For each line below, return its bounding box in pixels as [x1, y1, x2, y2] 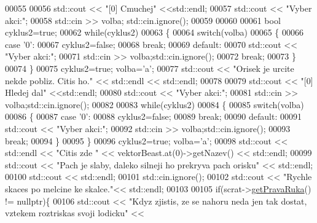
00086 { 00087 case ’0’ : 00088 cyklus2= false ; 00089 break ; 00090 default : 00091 [5, 110, 302, 123]
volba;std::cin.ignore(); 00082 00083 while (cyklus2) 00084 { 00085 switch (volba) [5, 98, 304, 111]
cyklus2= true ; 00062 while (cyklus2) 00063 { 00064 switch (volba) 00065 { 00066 [5, 26, 304, 39]
